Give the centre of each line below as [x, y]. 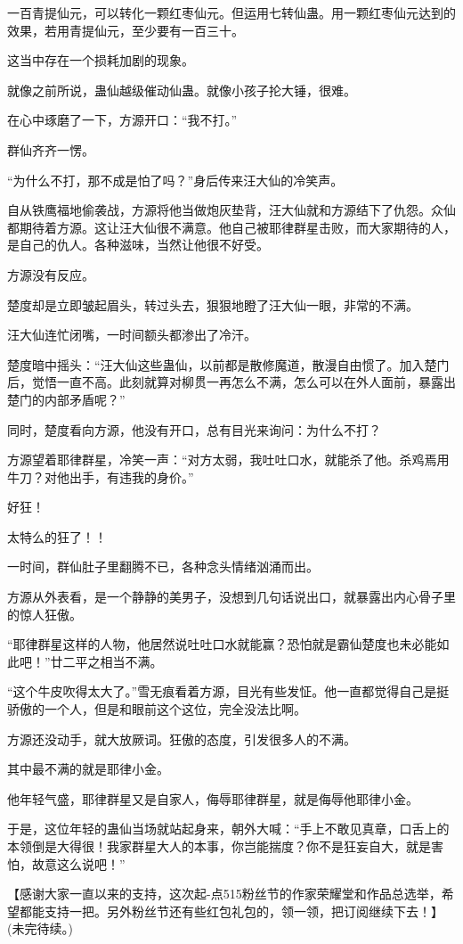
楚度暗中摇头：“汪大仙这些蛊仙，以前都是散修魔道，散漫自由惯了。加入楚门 [228, 364]
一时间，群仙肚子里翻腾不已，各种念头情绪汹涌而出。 [163, 566]
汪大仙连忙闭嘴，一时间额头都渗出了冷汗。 [132, 335]
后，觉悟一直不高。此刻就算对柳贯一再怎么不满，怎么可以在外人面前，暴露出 [231, 382]
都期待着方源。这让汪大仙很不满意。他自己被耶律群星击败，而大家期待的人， [231, 227]
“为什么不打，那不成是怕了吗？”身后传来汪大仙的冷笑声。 [175, 180]
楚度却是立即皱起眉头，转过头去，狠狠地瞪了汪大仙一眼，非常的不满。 [213, 304]
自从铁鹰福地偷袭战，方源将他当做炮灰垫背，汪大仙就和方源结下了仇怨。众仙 [231, 210]
